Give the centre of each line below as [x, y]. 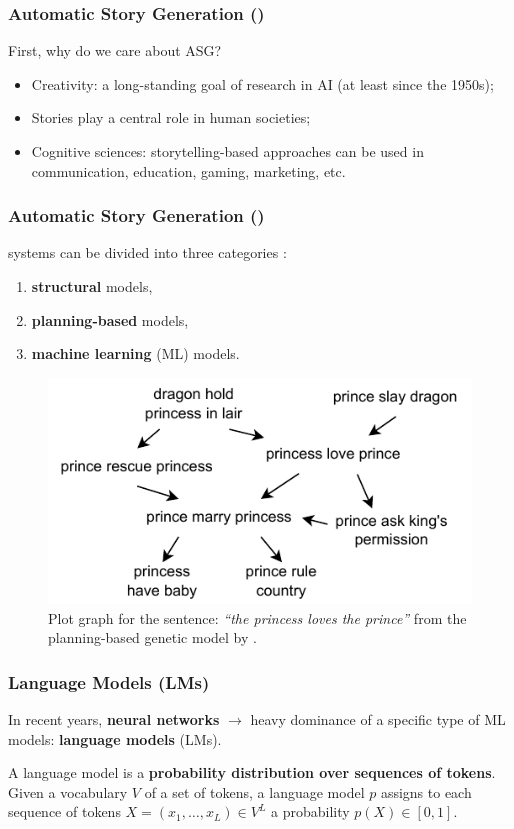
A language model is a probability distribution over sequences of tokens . [252, 772]
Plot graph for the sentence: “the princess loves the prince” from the [257, 617]
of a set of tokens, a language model [254, 791]
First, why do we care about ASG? [115, 50]
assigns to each [426, 791]
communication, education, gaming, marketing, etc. [188, 170]
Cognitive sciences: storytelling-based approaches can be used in [227, 151]
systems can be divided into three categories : [147, 252]
